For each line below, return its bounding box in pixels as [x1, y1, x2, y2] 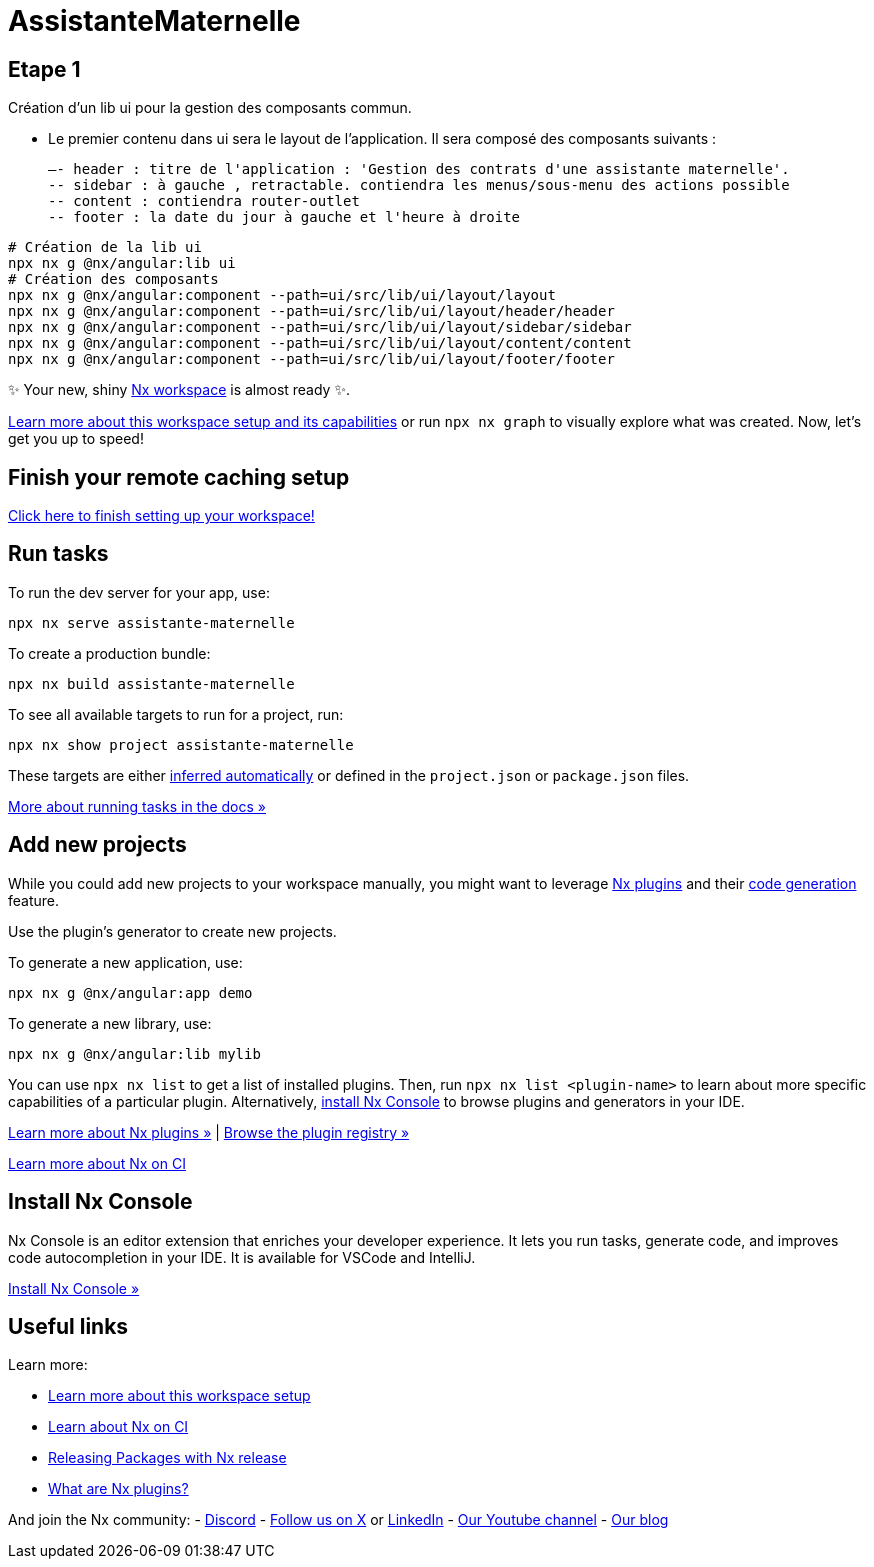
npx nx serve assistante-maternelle [8, 614, 295, 631]
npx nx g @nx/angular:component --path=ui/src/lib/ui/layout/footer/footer [8, 351, 615, 368]
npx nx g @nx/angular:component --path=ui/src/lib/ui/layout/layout [8, 287, 556, 304]
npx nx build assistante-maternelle [8, 675, 295, 692]
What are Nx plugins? [48, 1480, 189, 1498]
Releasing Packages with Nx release [48, 1449, 287, 1467]
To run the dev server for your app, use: [8, 583, 270, 601]
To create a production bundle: [8, 644, 211, 662]
